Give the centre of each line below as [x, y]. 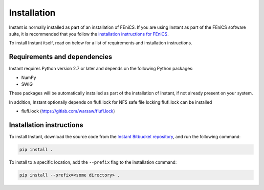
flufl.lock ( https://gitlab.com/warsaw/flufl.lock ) [68, 111]
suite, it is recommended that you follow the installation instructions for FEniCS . [89, 34]
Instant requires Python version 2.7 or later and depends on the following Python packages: [101, 69]
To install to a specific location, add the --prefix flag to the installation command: [93, 162]
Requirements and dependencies [61, 57]
